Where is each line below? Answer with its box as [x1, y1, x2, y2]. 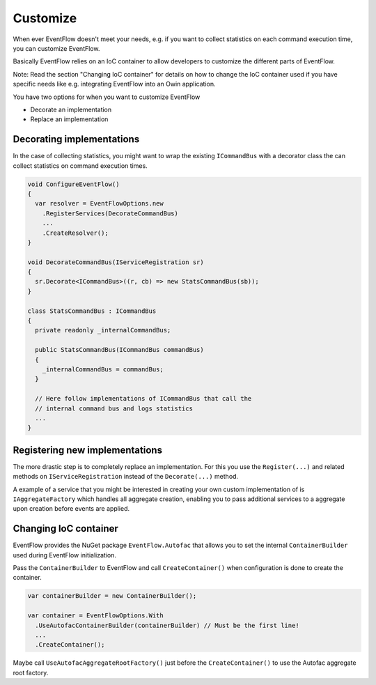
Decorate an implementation [30, 105, 112, 114]
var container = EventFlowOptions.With [27, 612, 164, 619]
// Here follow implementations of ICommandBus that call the [35, 394, 252, 403]
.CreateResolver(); [42, 229, 109, 237]
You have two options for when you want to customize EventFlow [13, 93, 201, 101]
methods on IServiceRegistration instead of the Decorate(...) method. [13, 472, 239, 481]
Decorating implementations [13, 133, 140, 146]
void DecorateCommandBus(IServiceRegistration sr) [27, 258, 205, 266]
